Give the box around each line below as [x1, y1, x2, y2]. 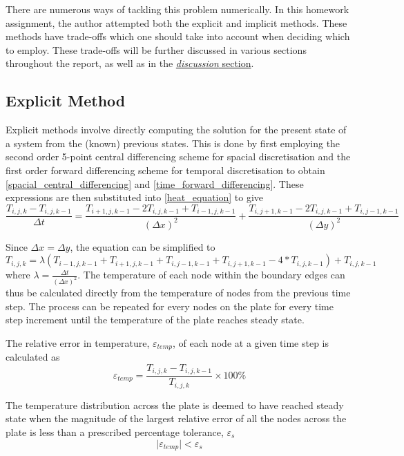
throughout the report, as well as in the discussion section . [6, 56, 254, 70]
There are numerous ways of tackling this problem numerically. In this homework [6, 2, 349, 16]
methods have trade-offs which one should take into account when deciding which [6, 29, 350, 44]
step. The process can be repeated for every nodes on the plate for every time [6, 298, 334, 313]
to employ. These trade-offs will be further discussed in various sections [6, 42, 307, 57]
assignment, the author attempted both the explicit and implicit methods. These [6, 15, 347, 30]
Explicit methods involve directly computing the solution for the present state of [6, 122, 347, 137]
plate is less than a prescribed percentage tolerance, [6, 424, 224, 439]
